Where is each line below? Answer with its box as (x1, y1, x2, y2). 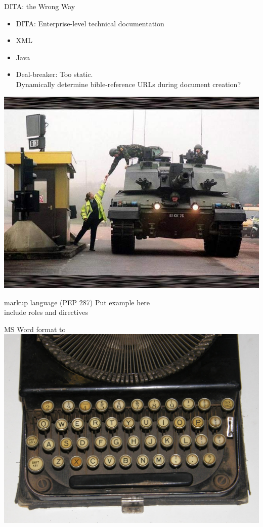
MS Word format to (4, 323, 66, 334)
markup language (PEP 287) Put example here (4, 297, 150, 307)
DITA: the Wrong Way (4, 1, 75, 11)
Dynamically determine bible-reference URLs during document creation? (16, 78, 241, 89)
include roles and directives (4, 307, 88, 317)
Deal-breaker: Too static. (16, 69, 93, 79)
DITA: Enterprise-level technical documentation (16, 18, 164, 28)
